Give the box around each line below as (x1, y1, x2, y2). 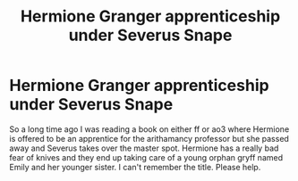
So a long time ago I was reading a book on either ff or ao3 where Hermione (9, 123, 290, 135)
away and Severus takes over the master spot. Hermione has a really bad (9, 143, 279, 153)
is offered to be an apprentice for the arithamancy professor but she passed (9, 133, 289, 144)
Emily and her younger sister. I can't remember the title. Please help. (9, 161, 261, 172)
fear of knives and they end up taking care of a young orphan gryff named (9, 152, 284, 162)
